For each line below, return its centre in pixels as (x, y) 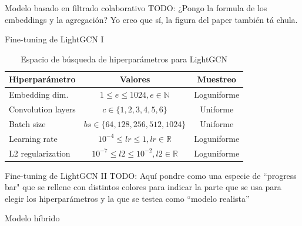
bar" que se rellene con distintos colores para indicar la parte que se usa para (143, 187)
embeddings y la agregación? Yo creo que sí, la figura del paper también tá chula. (151, 19)
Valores (135, 79)
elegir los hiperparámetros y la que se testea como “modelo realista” (127, 198)
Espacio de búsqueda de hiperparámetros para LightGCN (124, 59)
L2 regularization (40, 153)
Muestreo (217, 79)
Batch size (27, 123)
